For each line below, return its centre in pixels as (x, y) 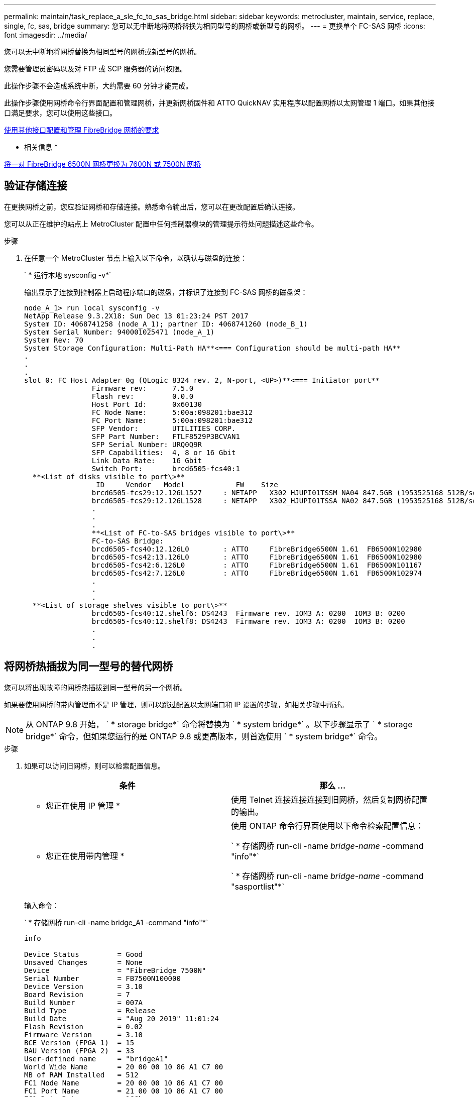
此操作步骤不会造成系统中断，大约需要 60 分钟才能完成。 (98, 86)
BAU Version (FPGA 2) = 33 (79, 1051)
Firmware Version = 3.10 (84, 1034)
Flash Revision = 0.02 (84, 1026)
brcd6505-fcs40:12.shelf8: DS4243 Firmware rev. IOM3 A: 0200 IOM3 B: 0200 (248, 621)
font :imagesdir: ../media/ (46, 35)
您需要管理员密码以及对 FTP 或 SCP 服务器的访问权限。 (96, 69)
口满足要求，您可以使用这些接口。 (60, 113)
